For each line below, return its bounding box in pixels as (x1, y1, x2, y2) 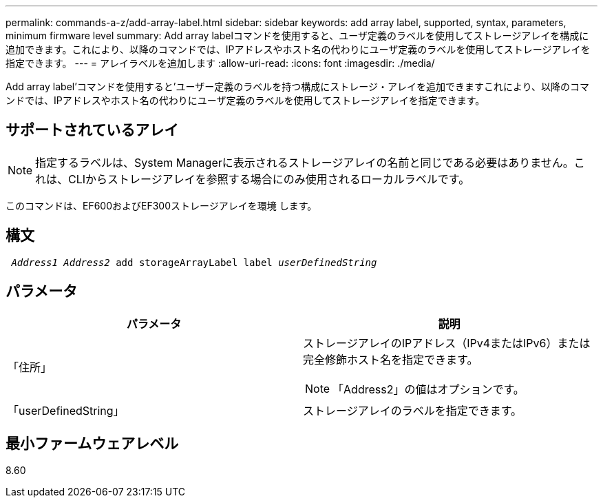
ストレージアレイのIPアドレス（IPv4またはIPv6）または (303, 336, 591, 350)
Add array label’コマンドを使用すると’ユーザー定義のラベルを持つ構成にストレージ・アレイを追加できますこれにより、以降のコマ (6, 81, 590, 92)
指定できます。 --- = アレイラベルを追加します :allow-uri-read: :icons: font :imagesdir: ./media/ (6, 57, 435, 69)
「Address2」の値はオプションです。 (332, 382, 525, 396)
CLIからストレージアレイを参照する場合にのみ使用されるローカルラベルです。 (68, 172, 470, 186)
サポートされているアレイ (6, 121, 179, 139)
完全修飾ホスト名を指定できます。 (303, 352, 478, 367)
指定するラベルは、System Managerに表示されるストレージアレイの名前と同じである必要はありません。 (35, 155, 574, 170)
